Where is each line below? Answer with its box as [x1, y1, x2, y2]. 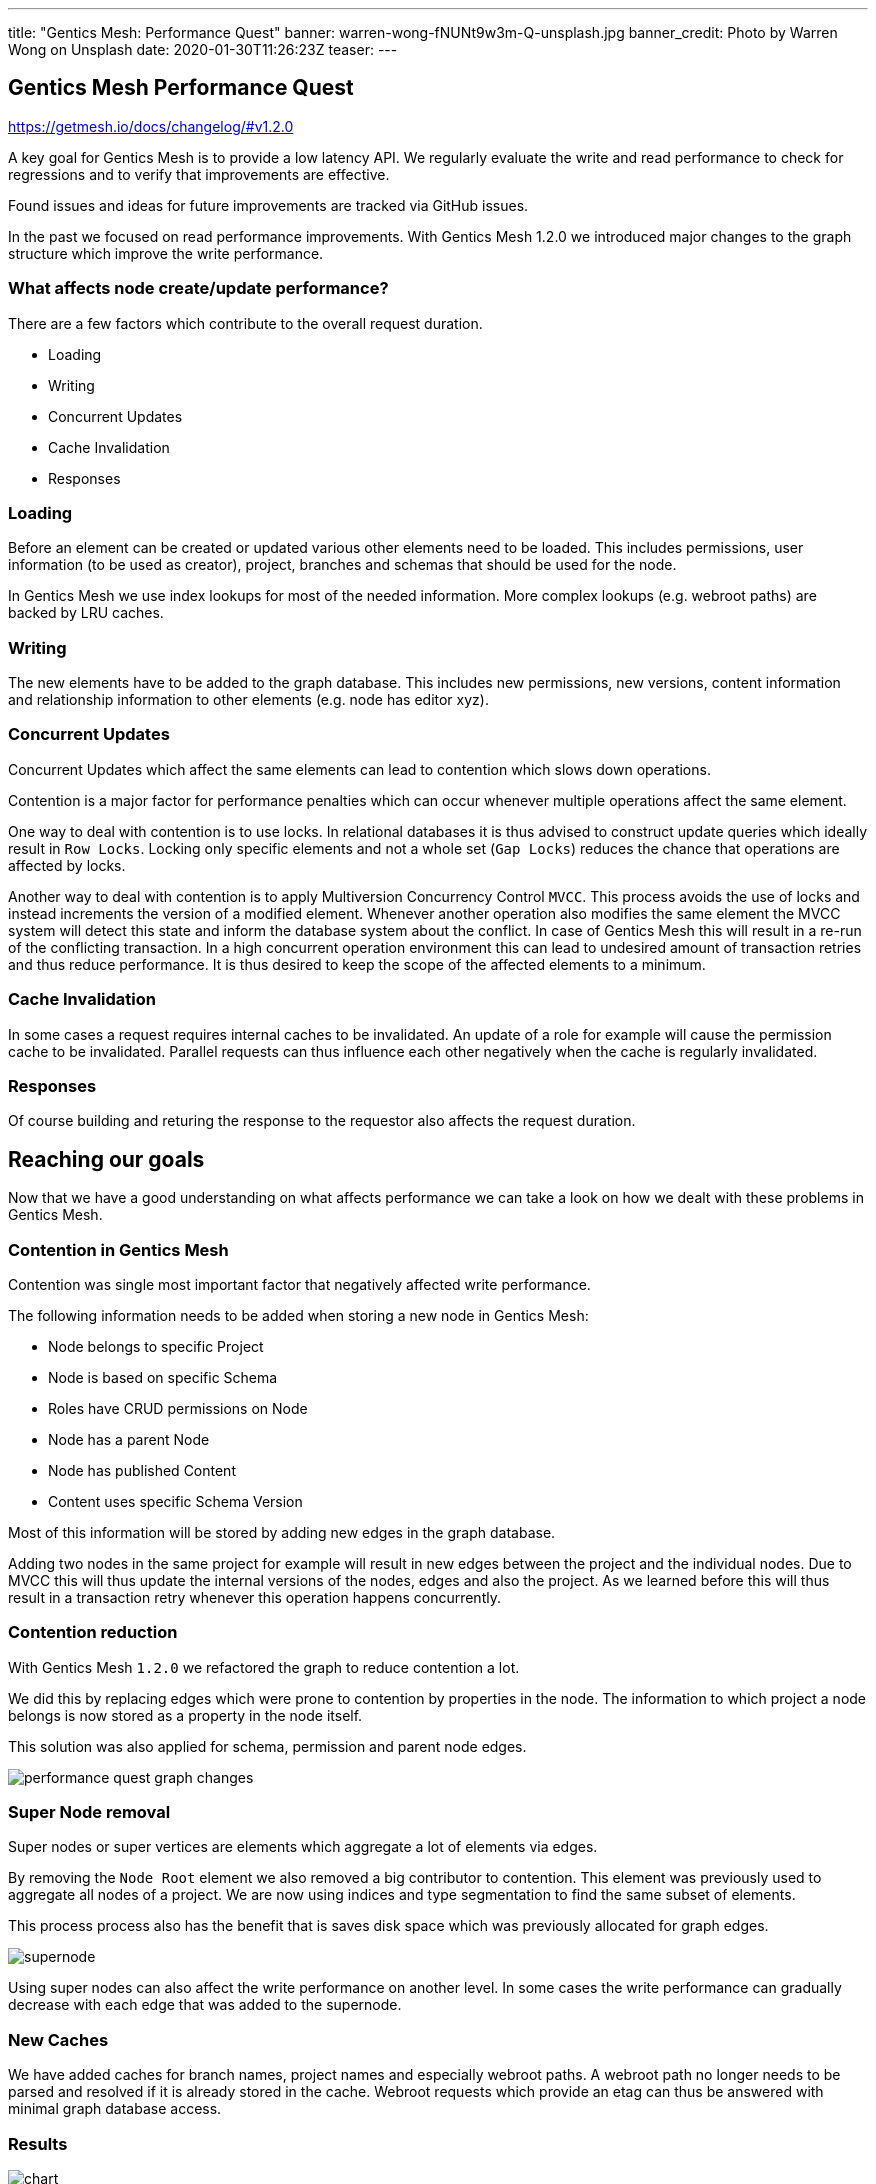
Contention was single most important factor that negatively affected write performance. [8, 1275, 591, 1293]
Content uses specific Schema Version [48, 1492, 303, 1510]
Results [8, 2133, 68, 2154]
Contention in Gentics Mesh [8, 1239, 229, 1260]
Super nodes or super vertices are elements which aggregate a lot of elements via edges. [8, 1838, 598, 1856]
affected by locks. [8, 856, 126, 874]
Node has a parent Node [48, 1430, 210, 1448]
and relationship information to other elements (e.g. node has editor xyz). [8, 691, 489, 709]
